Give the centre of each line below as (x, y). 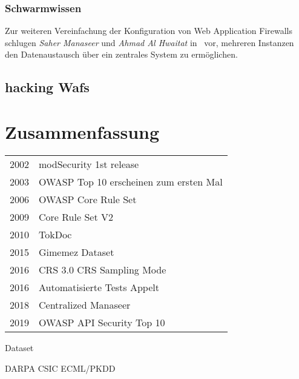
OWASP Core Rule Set (88, 199)
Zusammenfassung (82, 131)
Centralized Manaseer (85, 304)
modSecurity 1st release (89, 164)
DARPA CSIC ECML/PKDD (60, 368)
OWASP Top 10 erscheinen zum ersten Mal (131, 181)
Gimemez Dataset (77, 252)
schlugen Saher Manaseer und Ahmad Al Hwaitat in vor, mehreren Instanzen (149, 42)
